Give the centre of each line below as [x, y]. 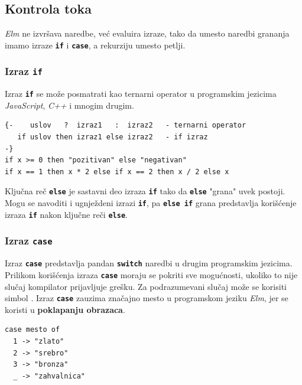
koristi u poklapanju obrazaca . [65, 309]
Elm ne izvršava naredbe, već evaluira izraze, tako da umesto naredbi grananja [147, 33]
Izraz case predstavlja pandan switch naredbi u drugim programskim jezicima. [149, 263]
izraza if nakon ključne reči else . [66, 214]
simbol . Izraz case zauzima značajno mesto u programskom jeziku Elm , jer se [147, 298]
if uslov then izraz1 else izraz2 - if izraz [113, 137]
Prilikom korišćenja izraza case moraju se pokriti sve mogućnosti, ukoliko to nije [151, 274]
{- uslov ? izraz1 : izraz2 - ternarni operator [126, 125]
